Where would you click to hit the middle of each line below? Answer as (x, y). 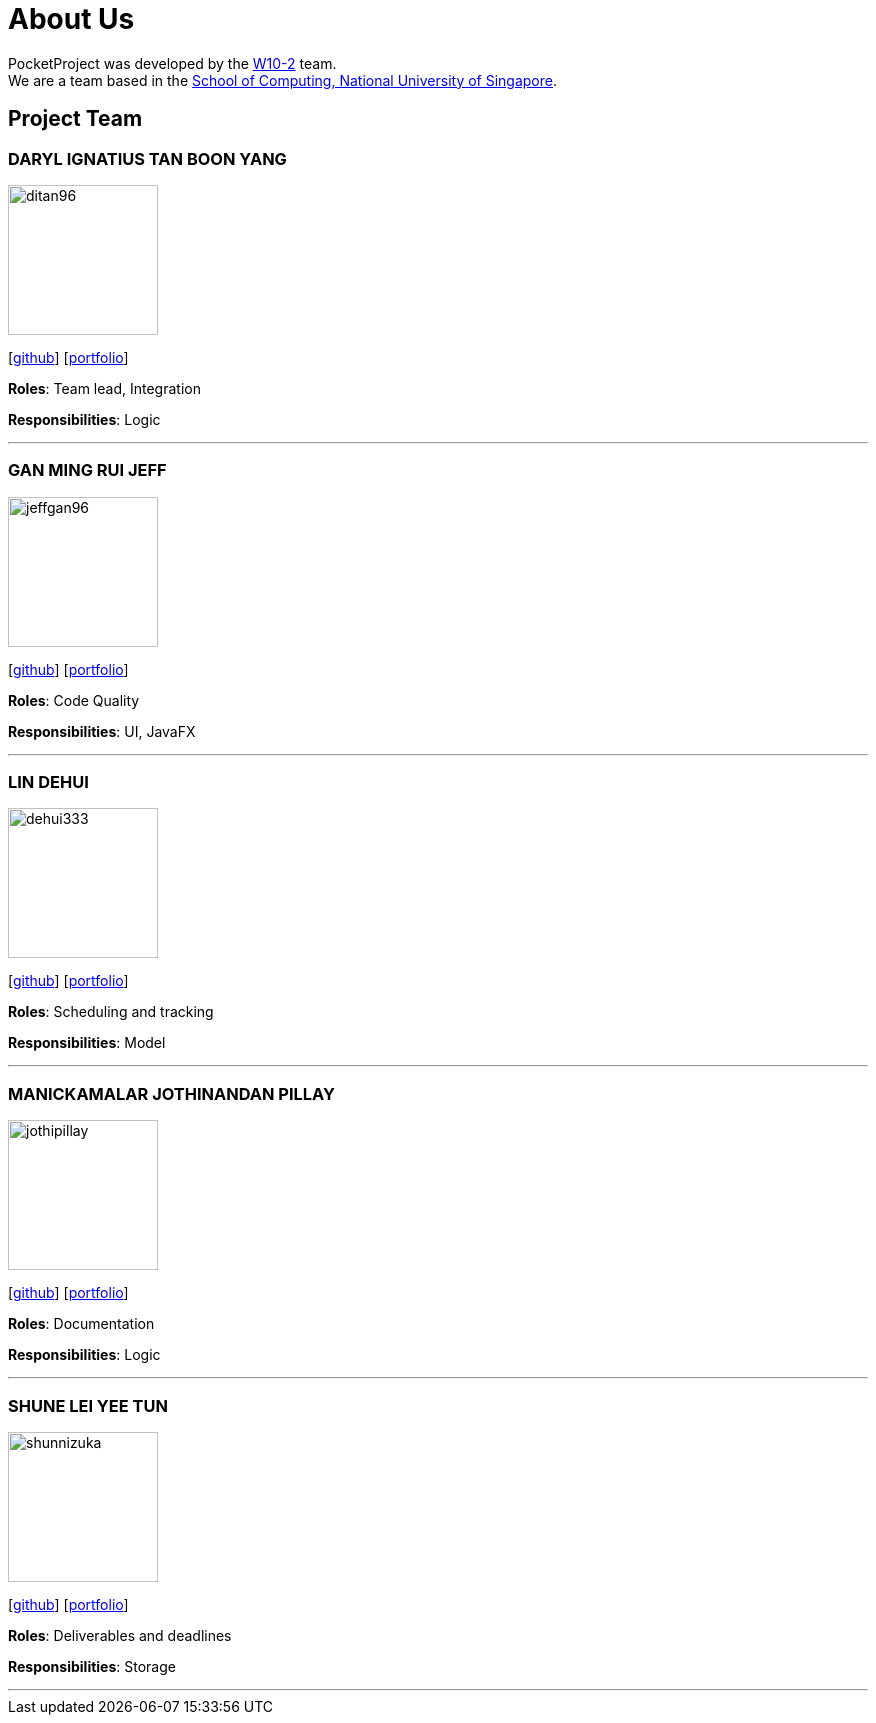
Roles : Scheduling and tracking (111, 1012)
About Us (71, 19)
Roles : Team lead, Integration (104, 388)
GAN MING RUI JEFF (87, 470)
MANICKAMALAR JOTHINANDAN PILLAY (171, 1093)
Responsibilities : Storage (92, 1666)
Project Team (75, 119)
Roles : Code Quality (74, 700)
